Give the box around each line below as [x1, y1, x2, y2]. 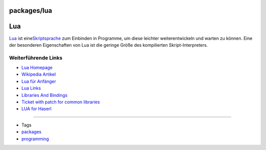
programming [21, 136, 49, 142]
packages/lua [9, 6, 53, 15]
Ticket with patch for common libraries [21, 99, 100, 105]
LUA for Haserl [21, 106, 52, 112]
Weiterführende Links [9, 54, 63, 61]
